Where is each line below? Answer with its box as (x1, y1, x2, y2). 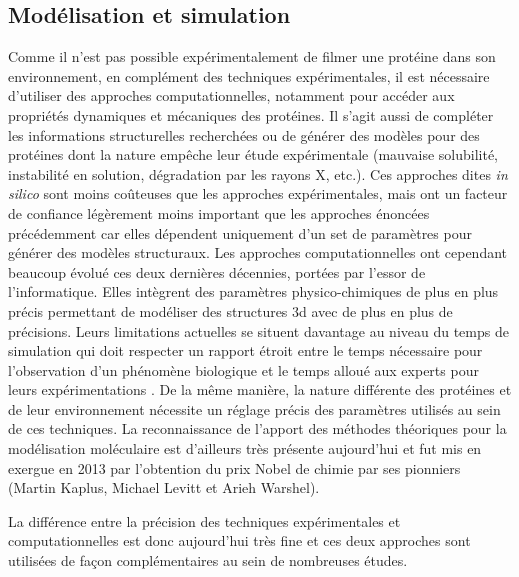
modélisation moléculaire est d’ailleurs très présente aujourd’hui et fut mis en (8, 438, 482, 459)
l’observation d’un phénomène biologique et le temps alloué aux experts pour (8, 359, 479, 380)
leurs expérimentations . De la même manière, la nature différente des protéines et (8, 379, 512, 400)
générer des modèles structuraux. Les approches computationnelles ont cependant (8, 242, 507, 263)
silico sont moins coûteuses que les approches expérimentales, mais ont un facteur (8, 183, 508, 204)
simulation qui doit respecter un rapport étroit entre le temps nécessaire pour (8, 340, 483, 361)
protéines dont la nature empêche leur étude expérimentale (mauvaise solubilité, (8, 144, 498, 165)
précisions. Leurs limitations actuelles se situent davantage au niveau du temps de (8, 320, 509, 341)
